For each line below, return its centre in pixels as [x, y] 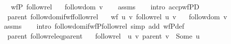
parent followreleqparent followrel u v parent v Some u [104, 35]
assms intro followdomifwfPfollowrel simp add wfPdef [94, 26]
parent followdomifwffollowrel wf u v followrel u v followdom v [117, 16]
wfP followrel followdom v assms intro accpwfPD [105, 6]
